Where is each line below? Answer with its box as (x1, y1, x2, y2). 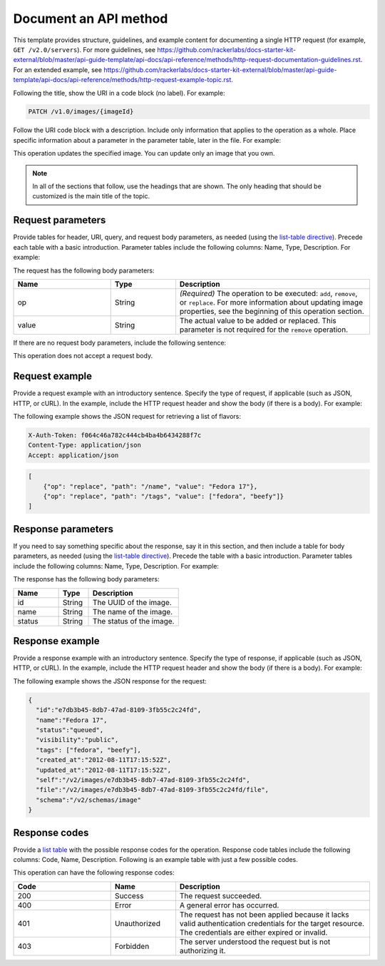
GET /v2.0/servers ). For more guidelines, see (13, 45, 156, 54)
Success (114, 890, 144, 900)
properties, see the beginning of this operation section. (179, 306, 364, 316)
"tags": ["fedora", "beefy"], (36, 746, 142, 754)
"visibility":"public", (36, 736, 119, 744)
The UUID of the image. (93, 597, 172, 607)
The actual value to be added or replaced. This (179, 315, 337, 325)
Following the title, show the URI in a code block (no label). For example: (13, 88, 225, 97)
